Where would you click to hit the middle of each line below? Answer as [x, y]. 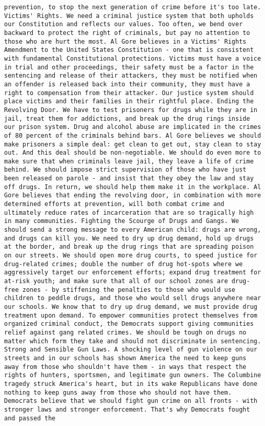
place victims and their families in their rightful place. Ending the [129, 101]
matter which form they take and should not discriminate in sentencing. [133, 341]
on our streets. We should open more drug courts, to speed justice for [131, 256]
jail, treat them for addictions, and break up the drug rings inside [127, 118]
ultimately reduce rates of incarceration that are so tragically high [129, 212]
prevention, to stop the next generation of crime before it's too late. [133, 7]
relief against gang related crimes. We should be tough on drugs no [125, 332]
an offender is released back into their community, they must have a [127, 84]
